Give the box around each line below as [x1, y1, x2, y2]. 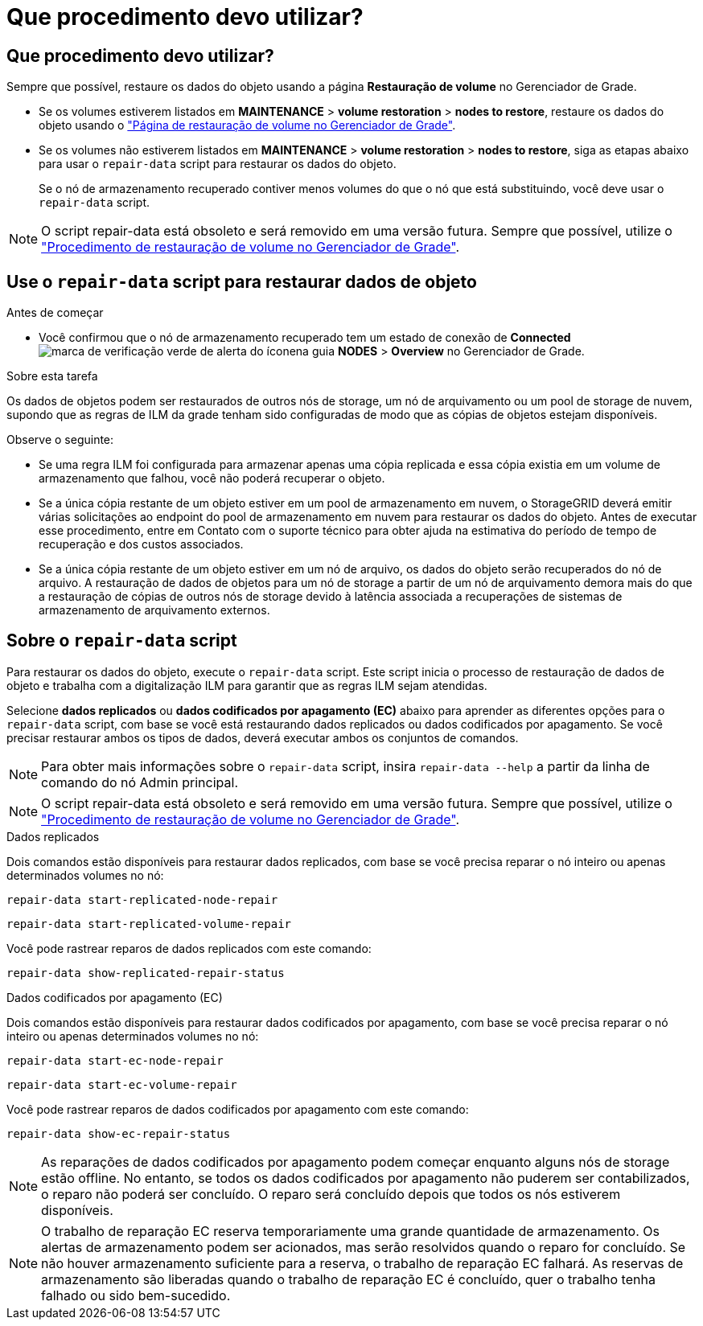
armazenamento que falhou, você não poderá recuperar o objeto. [39, 471, 385, 486]
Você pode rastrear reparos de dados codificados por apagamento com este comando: [6, 1102, 469, 1116]
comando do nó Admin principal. [41, 774, 238, 790]
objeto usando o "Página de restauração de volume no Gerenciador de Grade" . [39, 118, 456, 133]
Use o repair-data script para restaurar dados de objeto [6, 271, 477, 292]
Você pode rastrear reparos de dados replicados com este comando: [6, 941, 372, 955]
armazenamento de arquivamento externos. [39, 603, 270, 618]
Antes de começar [6, 306, 104, 320]
